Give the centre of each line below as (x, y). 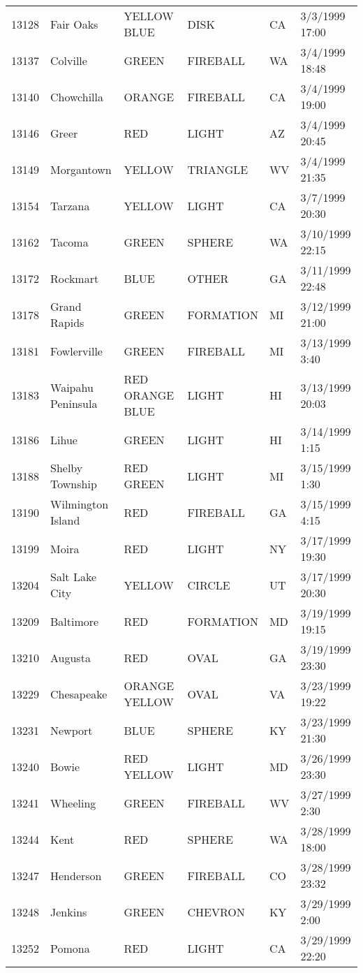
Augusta (71, 657)
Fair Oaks (74, 24)
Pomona (70, 948)
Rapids (67, 322)
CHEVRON (216, 912)
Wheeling (73, 803)
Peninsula (74, 403)
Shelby (67, 468)
